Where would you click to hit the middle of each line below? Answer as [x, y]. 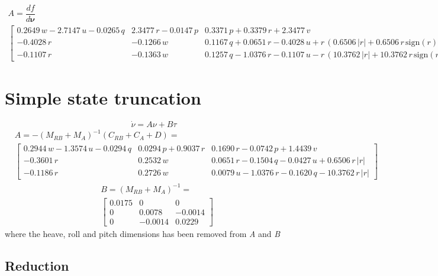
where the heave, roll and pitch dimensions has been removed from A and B [143, 233]
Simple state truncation [103, 98]
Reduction [37, 265]
